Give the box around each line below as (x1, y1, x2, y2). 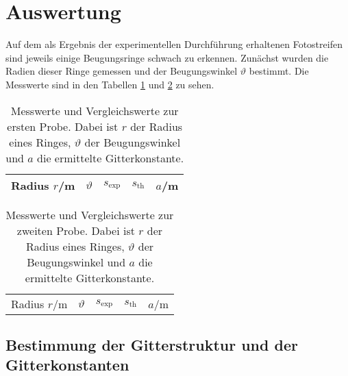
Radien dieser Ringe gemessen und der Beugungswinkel (5, 64, 238, 78)
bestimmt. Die (249, 64, 309, 78)
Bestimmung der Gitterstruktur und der (5, 334, 298, 355)
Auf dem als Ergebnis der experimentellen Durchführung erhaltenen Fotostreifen (5, 37, 343, 51)
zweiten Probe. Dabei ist (16, 222, 135, 238)
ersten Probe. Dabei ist (7, 118, 119, 134)
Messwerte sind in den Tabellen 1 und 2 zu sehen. (5, 77, 214, 91)
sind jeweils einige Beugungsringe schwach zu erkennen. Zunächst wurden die (5, 50, 329, 64)
